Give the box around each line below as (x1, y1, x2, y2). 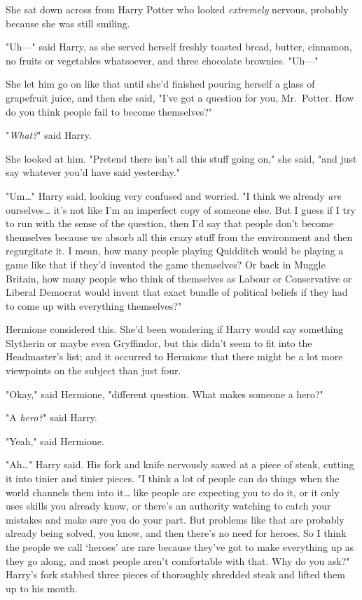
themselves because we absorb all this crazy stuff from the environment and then (6, 229, 353, 244)
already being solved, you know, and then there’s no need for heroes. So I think (6, 526, 347, 540)
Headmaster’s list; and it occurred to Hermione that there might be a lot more (6, 349, 343, 364)
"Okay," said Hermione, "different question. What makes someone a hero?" (6, 386, 323, 401)
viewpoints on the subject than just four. (6, 363, 181, 378)
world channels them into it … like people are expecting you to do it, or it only (6, 484, 340, 499)
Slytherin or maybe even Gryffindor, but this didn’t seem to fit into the (6, 335, 312, 350)
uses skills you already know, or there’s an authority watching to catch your (6, 498, 331, 513)
